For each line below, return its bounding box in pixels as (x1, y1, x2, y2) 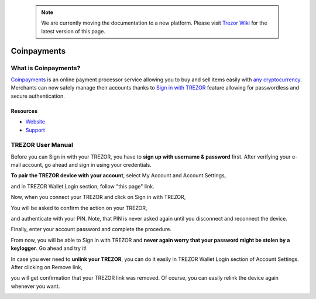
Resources (11, 107, 38, 114)
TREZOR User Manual (11, 141, 73, 149)
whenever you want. (11, 283, 60, 290)
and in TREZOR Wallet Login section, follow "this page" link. (11, 183, 154, 190)
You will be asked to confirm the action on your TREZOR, (11, 204, 147, 211)
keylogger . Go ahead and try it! (11, 245, 87, 252)
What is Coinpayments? (11, 64, 81, 72)
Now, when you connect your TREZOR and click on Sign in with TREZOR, (11, 194, 186, 201)
